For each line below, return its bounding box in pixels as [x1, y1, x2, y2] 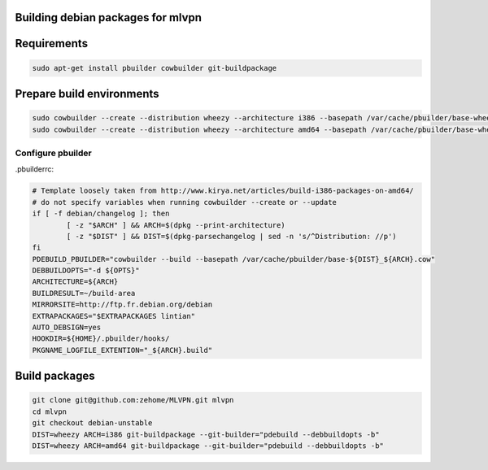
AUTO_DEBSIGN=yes [32, 323, 102, 333]
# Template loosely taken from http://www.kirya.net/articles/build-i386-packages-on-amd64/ [32, 186, 414, 195]
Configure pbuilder [15, 147, 93, 159]
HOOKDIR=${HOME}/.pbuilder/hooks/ [32, 334, 170, 343]
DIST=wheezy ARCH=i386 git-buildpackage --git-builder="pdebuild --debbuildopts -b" [32, 429, 380, 439]
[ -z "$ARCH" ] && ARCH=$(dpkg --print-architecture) [66, 220, 285, 229]
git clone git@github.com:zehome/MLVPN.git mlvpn [32, 395, 234, 405]
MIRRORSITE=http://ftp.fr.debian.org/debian [32, 300, 213, 309]
